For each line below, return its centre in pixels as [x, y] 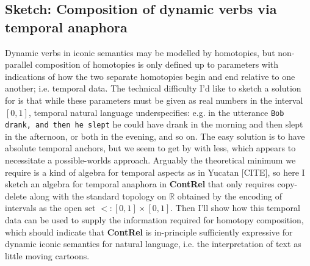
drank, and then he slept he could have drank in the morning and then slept [154, 124]
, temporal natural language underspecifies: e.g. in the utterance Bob [156, 112]
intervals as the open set [50, 208]
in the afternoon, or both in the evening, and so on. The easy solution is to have [155, 136]
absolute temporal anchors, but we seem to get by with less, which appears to [150, 148]
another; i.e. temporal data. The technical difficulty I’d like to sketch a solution [153, 88]
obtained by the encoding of [230, 196]
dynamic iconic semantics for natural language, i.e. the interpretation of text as [153, 244]
